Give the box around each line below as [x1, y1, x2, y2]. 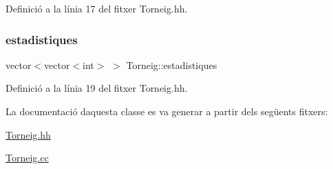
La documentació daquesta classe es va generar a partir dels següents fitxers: [6, 104, 328, 118]
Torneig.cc [6, 150, 49, 165]
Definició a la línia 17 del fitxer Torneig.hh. [6, 1, 188, 15]
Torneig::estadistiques [126, 57, 217, 72]
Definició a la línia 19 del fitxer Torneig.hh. [6, 81, 188, 95]
